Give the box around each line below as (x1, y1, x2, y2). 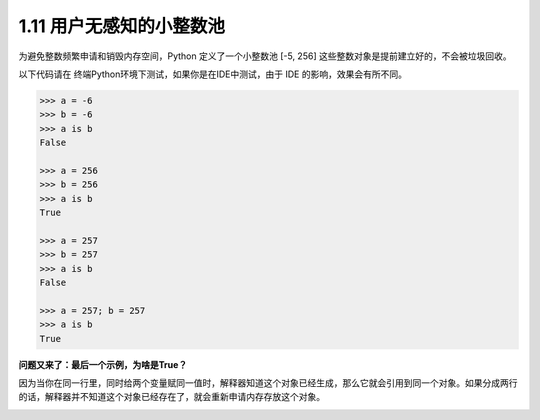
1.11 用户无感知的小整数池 (18, 15, 225, 37)
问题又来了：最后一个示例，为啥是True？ (18, 358, 188, 370)
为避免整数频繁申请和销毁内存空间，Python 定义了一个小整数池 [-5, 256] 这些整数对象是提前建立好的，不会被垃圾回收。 (18, 50, 512, 62)
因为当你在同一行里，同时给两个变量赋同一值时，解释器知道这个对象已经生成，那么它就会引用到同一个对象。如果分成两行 (18, 376, 518, 389)
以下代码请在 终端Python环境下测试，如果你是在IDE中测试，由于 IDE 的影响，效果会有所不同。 (18, 68, 407, 80)
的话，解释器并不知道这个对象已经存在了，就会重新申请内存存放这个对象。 (18, 391, 325, 403)
